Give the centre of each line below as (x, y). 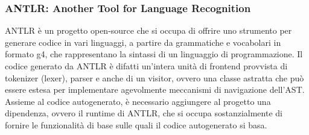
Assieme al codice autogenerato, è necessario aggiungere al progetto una (138, 101)
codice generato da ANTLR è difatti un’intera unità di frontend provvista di (146, 66)
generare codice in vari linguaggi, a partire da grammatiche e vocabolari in (143, 42)
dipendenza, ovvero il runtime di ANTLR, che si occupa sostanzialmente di (144, 113)
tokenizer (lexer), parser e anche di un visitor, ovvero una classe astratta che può (154, 77)
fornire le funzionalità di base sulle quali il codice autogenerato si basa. (136, 124)
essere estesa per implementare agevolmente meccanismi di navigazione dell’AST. (155, 89)
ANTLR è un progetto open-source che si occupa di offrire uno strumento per (148, 30)
